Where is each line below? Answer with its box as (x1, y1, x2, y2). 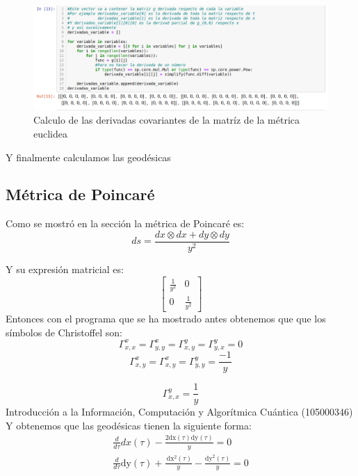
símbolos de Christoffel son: (6, 325, 122, 339)
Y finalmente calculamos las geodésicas (6, 149, 171, 164)
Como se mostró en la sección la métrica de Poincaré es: (6, 216, 245, 231)
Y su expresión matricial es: (6, 261, 124, 276)
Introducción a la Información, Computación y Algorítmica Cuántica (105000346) (6, 404, 353, 419)
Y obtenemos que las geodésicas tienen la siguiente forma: (6, 418, 252, 432)
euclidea (33, 126, 67, 140)
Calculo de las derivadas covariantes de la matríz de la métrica (33, 113, 300, 127)
